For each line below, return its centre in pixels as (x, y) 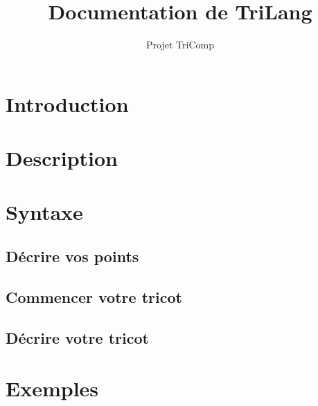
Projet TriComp (180, 45)
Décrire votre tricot (77, 337)
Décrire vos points (72, 256)
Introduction (67, 103)
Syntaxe (44, 212)
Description (62, 158)
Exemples (52, 388)
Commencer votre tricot (94, 296)
